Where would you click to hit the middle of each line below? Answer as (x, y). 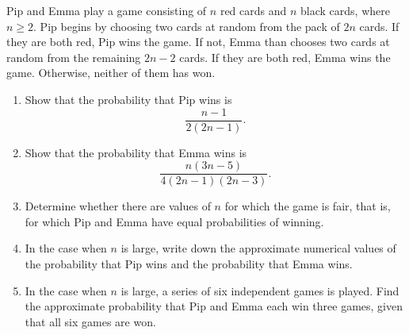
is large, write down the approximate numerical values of (258, 248)
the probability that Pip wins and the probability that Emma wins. (189, 264)
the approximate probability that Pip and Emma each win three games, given (214, 306)
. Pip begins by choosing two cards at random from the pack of (187, 26)
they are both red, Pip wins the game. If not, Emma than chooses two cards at (198, 42)
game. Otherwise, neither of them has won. (111, 73)
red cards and (253, 10)
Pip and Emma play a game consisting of (107, 10)
